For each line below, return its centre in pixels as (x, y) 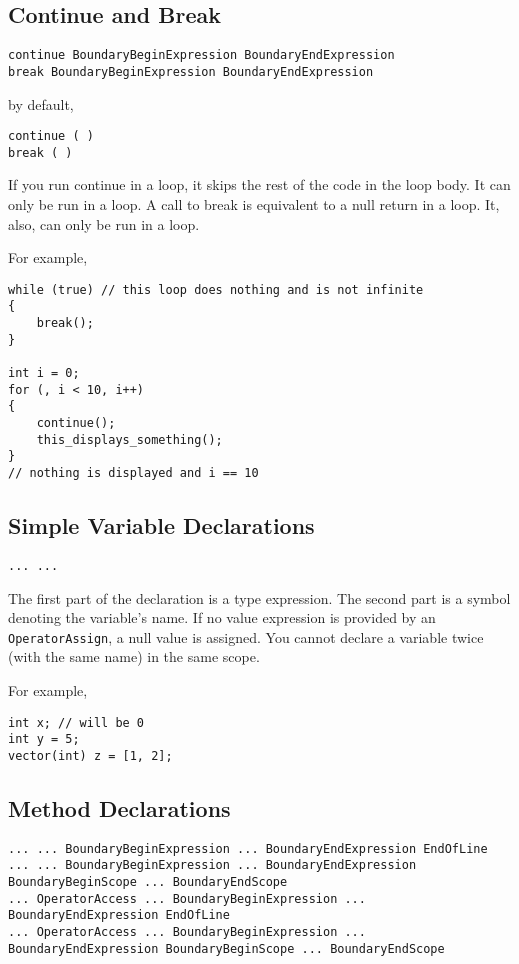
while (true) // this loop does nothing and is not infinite (216, 289)
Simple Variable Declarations (161, 525)
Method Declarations (119, 807)
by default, (41, 103)
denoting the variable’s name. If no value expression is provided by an (222, 617)
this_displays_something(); (129, 439)
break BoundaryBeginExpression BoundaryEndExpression (191, 71)
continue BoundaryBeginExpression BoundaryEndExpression (201, 55)
